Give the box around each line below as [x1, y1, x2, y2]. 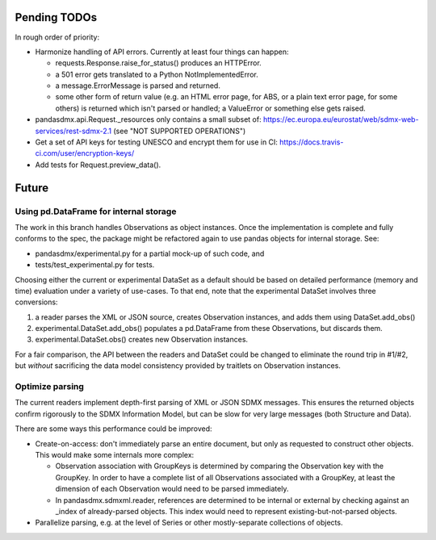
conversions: [15, 297, 58, 307]
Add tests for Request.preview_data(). [35, 160, 161, 170]
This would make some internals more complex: [35, 450, 195, 459]
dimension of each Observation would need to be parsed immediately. [55, 484, 289, 494]
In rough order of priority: [15, 32, 100, 42]
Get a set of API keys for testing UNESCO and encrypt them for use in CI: [35, 137, 279, 147]
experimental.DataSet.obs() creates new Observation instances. [35, 335, 249, 345]
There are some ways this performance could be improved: [15, 424, 213, 433]
